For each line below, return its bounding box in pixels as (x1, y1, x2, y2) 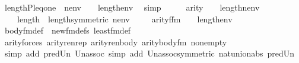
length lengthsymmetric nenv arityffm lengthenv (17, 12, 233, 25)
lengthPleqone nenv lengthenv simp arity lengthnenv (4, 1, 260, 13)
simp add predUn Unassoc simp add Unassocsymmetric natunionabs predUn (4, 47, 295, 59)
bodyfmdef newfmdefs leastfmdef (4, 24, 131, 37)
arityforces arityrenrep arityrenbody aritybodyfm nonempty (4, 35, 227, 48)
